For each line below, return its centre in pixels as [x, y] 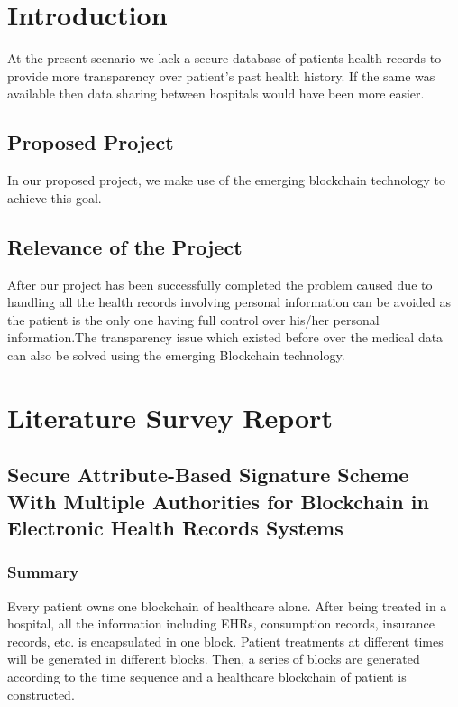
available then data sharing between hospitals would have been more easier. [216, 93]
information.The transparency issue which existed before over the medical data [225, 337]
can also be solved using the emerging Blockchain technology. [176, 354]
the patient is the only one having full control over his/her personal [193, 319]
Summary [43, 572]
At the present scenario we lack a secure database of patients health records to [224, 58]
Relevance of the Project [125, 246]
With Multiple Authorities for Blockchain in [218, 501]
